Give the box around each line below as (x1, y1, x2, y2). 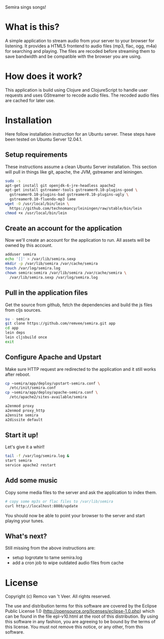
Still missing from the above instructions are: (5, 545, 96, 551)
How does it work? (5, 71, 83, 82)
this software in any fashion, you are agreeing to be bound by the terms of (5, 619, 156, 625)
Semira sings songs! (5, 4, 46, 10)
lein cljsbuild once (5, 335, 48, 340)
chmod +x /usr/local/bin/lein (5, 211, 67, 215)
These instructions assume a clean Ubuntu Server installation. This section (5, 164, 157, 170)
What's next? (5, 532, 47, 540)
